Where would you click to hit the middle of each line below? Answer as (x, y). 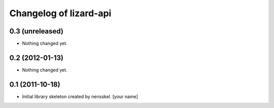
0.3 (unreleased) (36, 31)
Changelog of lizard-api (60, 13)
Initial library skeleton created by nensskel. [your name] (80, 96)
